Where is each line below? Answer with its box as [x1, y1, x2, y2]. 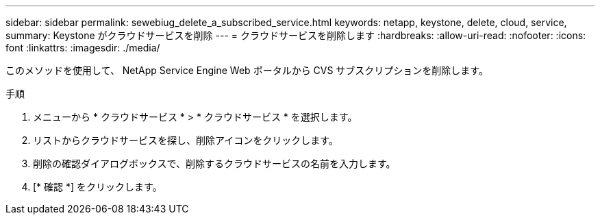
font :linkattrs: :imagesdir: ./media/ [5, 42, 160, 53]
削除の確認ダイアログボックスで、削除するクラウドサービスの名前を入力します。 [33, 158, 396, 169]
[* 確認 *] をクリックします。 [33, 181, 162, 193]
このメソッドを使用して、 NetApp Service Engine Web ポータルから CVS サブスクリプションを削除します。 [5, 64, 488, 76]
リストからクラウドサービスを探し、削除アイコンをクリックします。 [33, 134, 338, 146]
